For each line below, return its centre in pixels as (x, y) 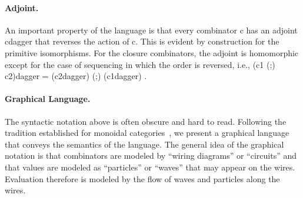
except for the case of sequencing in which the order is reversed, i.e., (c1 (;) (140, 64)
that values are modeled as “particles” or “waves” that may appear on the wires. (150, 167)
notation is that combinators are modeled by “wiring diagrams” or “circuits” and (151, 156)
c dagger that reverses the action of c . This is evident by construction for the (142, 41)
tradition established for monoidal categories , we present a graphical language (147, 133)
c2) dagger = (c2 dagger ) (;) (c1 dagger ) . (76, 76)
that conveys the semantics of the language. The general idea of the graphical (144, 144)
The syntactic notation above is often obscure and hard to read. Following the (146, 121)
